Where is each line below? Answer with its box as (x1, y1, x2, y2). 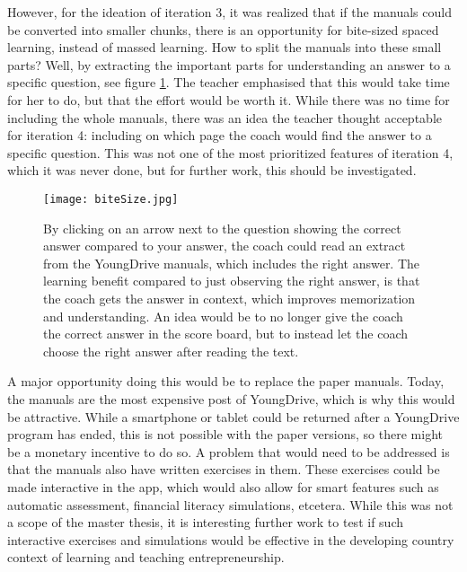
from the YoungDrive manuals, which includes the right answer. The (43, 253, 420, 272)
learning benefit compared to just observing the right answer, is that (43, 271, 420, 290)
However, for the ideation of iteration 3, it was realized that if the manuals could (7, 3, 452, 21)
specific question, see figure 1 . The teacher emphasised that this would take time (7, 73, 450, 92)
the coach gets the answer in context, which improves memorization (43, 288, 416, 307)
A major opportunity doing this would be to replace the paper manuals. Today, (7, 372, 445, 391)
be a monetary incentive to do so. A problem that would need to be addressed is (7, 442, 450, 461)
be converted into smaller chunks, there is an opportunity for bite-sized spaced (7, 20, 439, 39)
